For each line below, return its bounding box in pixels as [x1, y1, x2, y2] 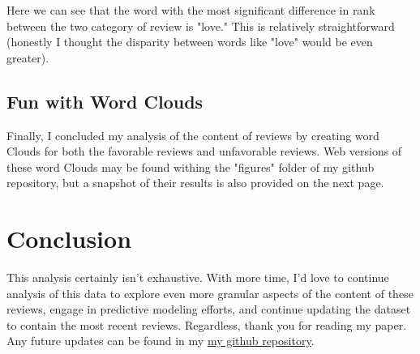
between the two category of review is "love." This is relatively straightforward [6, 17, 395, 34]
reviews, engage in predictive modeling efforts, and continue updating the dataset [6, 301, 411, 318]
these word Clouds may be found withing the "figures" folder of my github [6, 158, 375, 175]
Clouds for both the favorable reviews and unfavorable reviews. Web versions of [6, 143, 402, 160]
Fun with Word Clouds [6, 88, 204, 113]
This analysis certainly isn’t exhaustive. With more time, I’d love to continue [6, 269, 389, 286]
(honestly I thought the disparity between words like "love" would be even [6, 33, 373, 50]
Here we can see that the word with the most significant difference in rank [6, 2, 375, 18]
